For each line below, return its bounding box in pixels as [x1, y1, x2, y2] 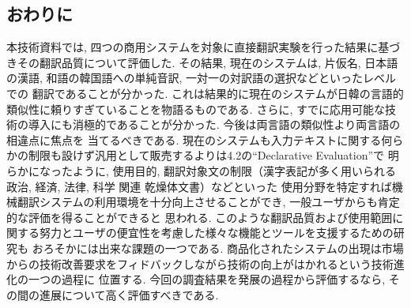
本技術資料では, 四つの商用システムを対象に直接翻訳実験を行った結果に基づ [6, 39, 401, 55]
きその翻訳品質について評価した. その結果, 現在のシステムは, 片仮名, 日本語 [6, 54, 398, 70]
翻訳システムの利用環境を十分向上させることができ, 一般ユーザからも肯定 [17, 193, 400, 210]
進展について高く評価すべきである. [39, 286, 219, 302]
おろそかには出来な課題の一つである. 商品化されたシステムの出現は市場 [32, 239, 404, 256]
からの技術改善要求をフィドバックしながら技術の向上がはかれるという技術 [6, 255, 394, 272]
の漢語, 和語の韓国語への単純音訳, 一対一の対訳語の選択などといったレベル [6, 69, 397, 86]
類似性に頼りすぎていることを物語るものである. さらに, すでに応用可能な [6, 100, 386, 117]
